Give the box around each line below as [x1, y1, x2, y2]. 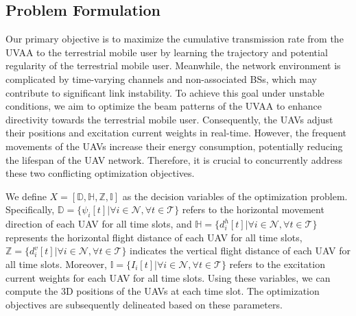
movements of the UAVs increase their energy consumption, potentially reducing [5, 138, 343, 153]
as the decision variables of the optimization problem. [122, 189, 348, 203]
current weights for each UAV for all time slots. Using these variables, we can [5, 270, 331, 284]
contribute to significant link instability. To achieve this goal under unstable [5, 85, 324, 99]
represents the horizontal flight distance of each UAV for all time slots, [5, 230, 302, 244]
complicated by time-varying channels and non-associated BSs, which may [5, 71, 317, 86]
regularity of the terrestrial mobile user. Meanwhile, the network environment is [5, 58, 341, 73]
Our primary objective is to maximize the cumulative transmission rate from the [5, 32, 344, 46]
